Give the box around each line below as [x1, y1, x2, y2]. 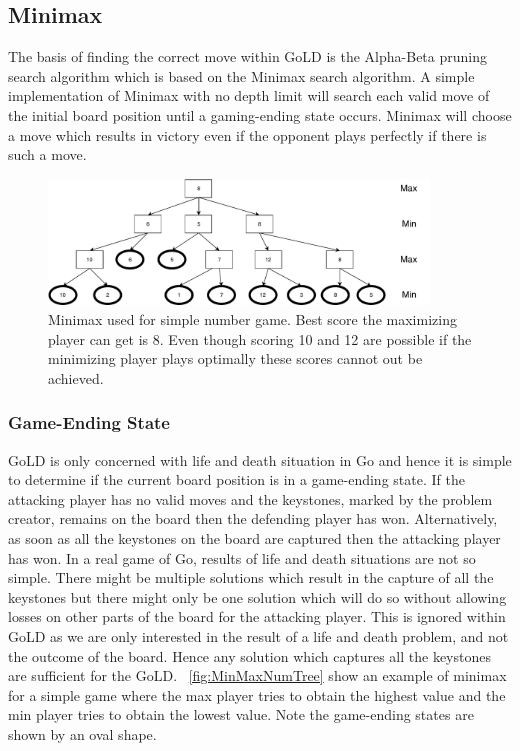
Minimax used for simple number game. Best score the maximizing [48, 309, 457, 330]
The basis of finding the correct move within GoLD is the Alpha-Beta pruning [8, 46, 487, 67]
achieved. [48, 367, 104, 388]
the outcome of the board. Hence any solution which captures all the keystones [8, 645, 491, 666]
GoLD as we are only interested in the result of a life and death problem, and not [8, 625, 509, 646]
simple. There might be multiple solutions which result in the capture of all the [8, 567, 494, 588]
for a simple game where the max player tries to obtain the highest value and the [8, 684, 506, 705]
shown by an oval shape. [8, 723, 157, 744]
